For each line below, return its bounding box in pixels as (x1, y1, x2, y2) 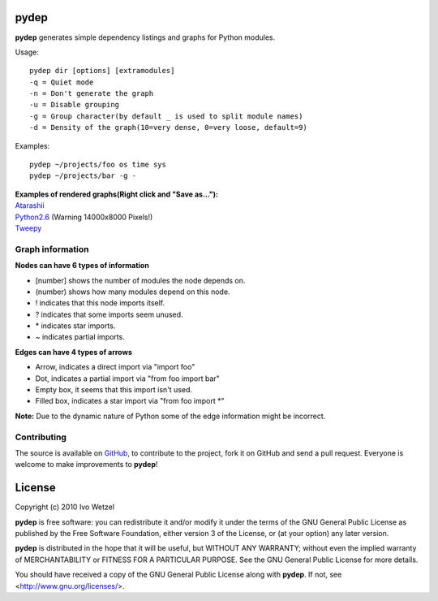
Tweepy (15, 223, 42, 233)
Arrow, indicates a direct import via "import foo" (35, 362, 195, 372)
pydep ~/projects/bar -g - (29, 171, 137, 180)
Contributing (15, 431, 67, 443)
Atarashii (15, 201, 45, 210)
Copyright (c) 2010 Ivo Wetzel (15, 502, 115, 512)
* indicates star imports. (35, 321, 116, 331)
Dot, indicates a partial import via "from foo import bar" (35, 374, 221, 383)
